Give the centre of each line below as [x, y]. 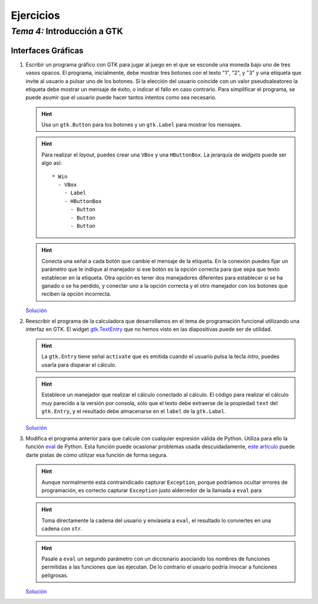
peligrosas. [55, 575]
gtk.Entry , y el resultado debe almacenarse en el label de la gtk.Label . [134, 411]
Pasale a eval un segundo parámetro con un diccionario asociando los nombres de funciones [156, 559]
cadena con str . [62, 529]
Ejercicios [35, 15]
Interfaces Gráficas [47, 50]
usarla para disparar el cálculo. [79, 364]
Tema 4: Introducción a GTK [67, 31]
